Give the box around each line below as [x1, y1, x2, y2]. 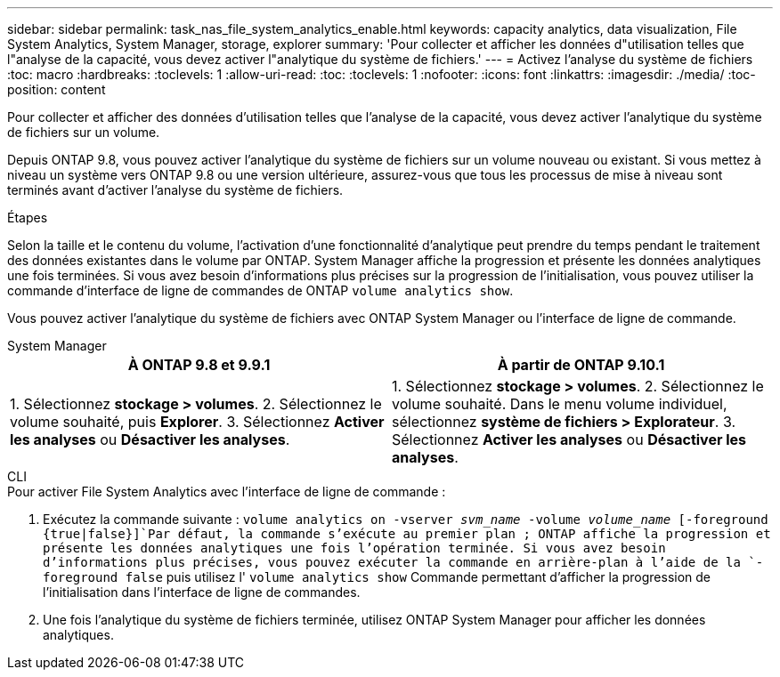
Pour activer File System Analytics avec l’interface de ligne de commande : [7, 484, 446, 499]
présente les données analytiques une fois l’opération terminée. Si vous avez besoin [43, 541, 666, 555]
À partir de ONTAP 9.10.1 [497, 356, 665, 374]
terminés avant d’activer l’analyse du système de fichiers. [7, 182, 344, 197]
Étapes [7, 210, 48, 225]
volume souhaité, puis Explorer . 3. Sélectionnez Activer [10, 413, 385, 431]
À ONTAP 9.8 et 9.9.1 [127, 356, 271, 374]
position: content [7, 82, 106, 97]
